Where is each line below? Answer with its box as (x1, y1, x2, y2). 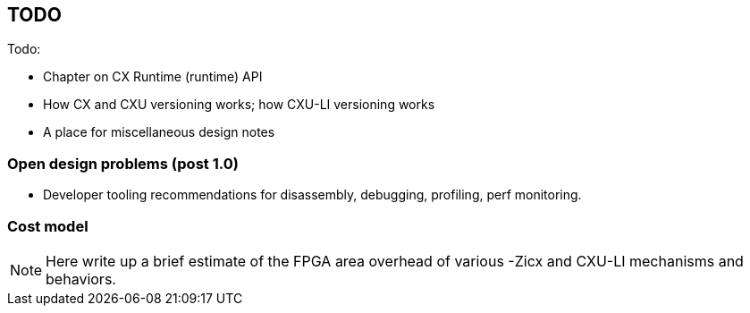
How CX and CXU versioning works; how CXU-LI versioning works (43, 97, 435, 113)
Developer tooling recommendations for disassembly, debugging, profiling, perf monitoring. (43, 187, 582, 203)
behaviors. (46, 269, 116, 288)
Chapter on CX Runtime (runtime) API (43, 69, 263, 85)
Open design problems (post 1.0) (7, 154, 239, 173)
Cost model (7, 216, 88, 235)
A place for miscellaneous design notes (43, 124, 275, 140)
